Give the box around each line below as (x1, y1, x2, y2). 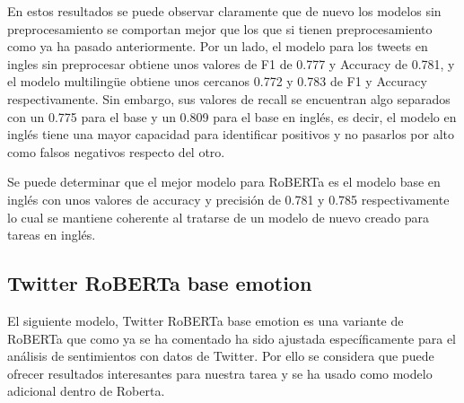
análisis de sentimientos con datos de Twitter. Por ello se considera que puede (7, 346, 434, 365)
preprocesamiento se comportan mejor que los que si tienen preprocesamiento (7, 19, 433, 38)
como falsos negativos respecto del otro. (7, 142, 225, 161)
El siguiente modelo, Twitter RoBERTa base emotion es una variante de (7, 311, 404, 329)
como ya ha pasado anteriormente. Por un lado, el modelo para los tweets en (7, 37, 428, 56)
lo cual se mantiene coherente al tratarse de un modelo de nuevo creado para (7, 207, 430, 226)
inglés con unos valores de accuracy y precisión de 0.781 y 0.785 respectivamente (7, 189, 450, 208)
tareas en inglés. (7, 225, 96, 244)
